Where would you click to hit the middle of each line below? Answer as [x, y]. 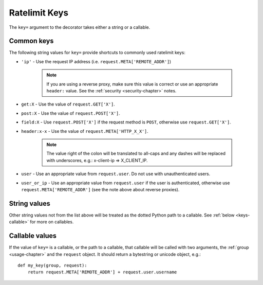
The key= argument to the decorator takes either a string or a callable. [80, 27]
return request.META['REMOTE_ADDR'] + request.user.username [102, 272]
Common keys [31, 41]
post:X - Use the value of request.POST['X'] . [71, 113]
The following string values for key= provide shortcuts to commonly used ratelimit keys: [97, 53]
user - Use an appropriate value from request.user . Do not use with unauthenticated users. [116, 174]
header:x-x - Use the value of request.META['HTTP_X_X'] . [85, 131]
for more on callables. [52, 222]
